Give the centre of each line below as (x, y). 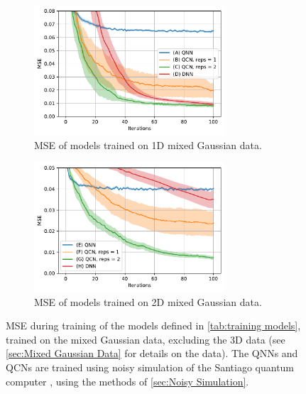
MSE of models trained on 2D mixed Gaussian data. (148, 301)
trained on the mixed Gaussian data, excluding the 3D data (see (146, 339)
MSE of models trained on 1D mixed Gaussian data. (148, 144)
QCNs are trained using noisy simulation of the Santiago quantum (150, 367)
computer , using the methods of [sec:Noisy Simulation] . (127, 381)
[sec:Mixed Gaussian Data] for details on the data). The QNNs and (152, 353)
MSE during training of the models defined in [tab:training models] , (153, 325)
